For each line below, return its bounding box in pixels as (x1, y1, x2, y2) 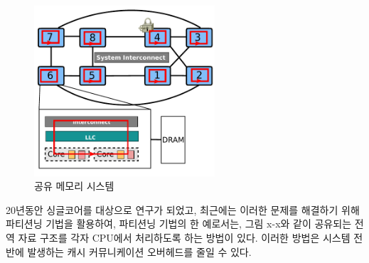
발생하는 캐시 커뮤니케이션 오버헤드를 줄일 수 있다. (27, 244, 252, 259)
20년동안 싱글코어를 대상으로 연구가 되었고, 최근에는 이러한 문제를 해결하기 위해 (6, 202, 360, 217)
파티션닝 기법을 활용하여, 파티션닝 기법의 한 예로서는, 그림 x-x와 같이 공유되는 (6, 216, 352, 231)
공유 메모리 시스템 (34, 178, 114, 193)
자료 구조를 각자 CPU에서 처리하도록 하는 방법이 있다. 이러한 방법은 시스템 (18, 230, 351, 245)
